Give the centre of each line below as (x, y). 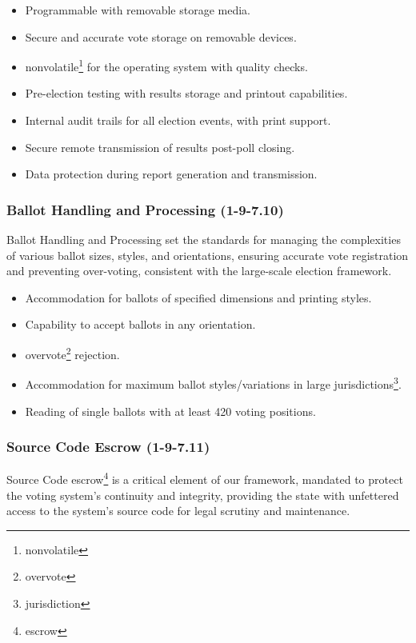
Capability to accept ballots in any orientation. (140, 324)
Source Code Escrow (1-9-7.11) (108, 447)
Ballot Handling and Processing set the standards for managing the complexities (204, 240)
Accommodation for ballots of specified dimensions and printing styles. (198, 297)
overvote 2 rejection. (72, 353)
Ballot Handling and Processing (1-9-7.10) (145, 209)
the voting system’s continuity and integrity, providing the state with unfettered (203, 495)
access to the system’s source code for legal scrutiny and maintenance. (178, 511)
